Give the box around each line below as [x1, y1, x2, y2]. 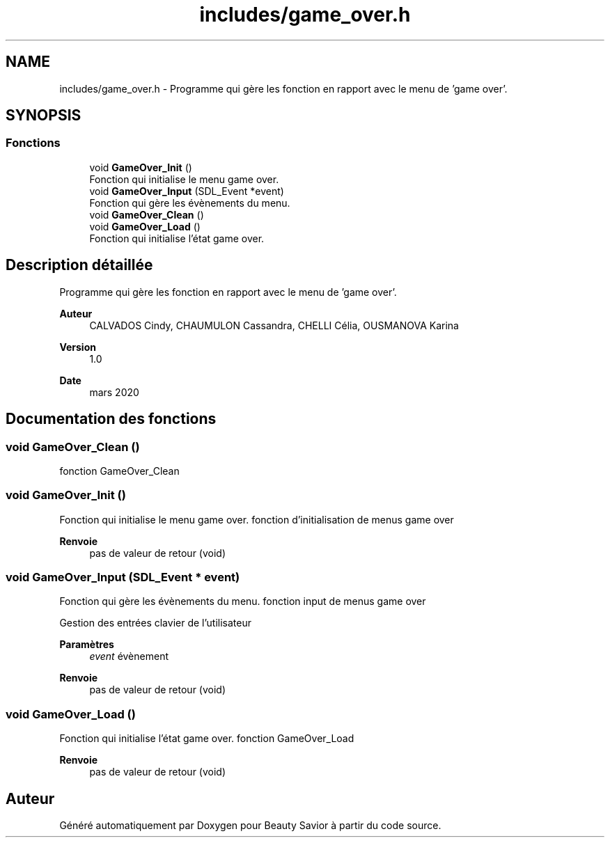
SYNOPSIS [6, 107, 81, 125]
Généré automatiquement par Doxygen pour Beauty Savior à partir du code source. [59, 819, 441, 831]
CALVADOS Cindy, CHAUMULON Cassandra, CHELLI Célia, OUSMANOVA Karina [89, 319, 459, 331]
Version [59, 340, 96, 353]
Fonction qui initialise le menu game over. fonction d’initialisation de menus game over [59, 513, 454, 526]
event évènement [89, 650, 169, 663]
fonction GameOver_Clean [59, 464, 180, 477]
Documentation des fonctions [6, 410, 217, 428]
